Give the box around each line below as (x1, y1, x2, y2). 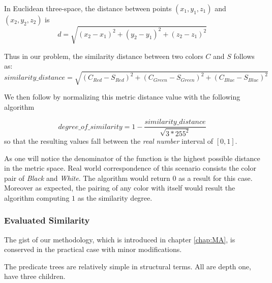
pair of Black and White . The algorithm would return (4, 172, 170, 183)
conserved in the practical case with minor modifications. (4, 244, 182, 255)
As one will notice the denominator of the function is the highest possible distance (4, 152, 260, 163)
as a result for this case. (178, 172, 253, 183)
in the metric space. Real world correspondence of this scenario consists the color (4, 163, 256, 173)
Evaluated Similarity (4, 214, 90, 227)
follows (233, 50, 255, 61)
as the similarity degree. (77, 192, 153, 203)
